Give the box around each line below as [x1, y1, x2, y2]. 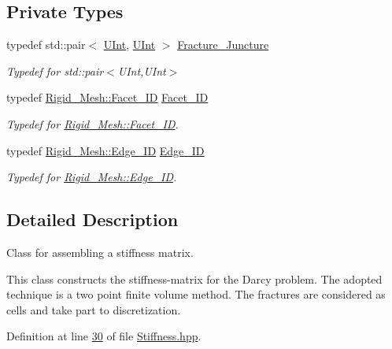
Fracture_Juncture [177, 36, 269, 53]
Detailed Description [6, 207, 179, 232]
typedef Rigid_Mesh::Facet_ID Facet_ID [6, 89, 209, 106]
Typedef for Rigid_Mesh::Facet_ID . [6, 115, 179, 132]
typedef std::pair [6, 36, 86, 53]
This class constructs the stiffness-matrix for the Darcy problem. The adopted [6, 270, 383, 287]
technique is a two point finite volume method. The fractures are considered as [6, 286, 386, 303]
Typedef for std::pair [6, 62, 104, 79]
